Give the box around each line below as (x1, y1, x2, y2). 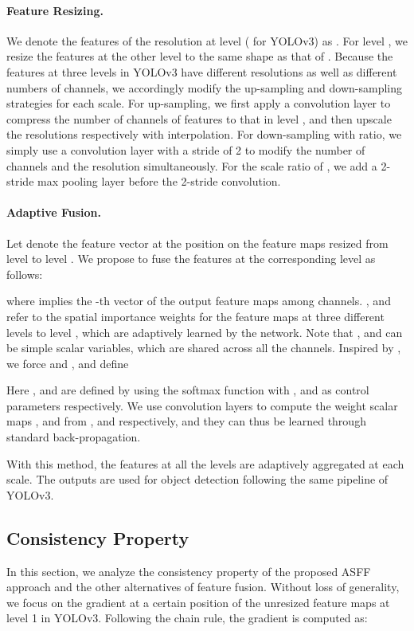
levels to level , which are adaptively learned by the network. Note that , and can (6, 323, 403, 340)
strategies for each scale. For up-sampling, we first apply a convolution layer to (6, 95, 391, 112)
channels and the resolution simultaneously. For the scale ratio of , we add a (6, 157, 377, 174)
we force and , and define (6, 355, 129, 371)
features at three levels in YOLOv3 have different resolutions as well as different (6, 63, 397, 80)
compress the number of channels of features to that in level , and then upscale (6, 110, 392, 127)
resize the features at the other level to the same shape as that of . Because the (6, 48, 393, 65)
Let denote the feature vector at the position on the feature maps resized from (6, 234, 389, 251)
